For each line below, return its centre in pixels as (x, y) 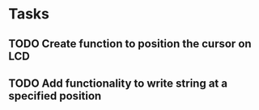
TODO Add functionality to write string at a (118, 83)
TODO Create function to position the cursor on (130, 44)
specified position (55, 96)
